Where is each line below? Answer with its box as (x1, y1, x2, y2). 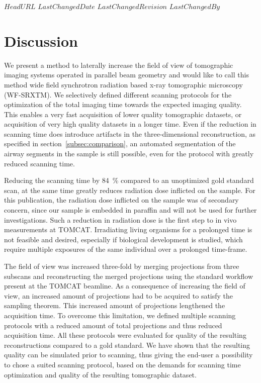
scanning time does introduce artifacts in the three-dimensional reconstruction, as (4, 128, 255, 139)
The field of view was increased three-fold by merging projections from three (4, 261, 239, 271)
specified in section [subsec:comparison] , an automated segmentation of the (4, 138, 236, 149)
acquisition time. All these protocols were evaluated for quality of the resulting (4, 330, 246, 340)
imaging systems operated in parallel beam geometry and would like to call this (4, 69, 249, 80)
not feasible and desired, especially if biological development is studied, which (4, 234, 243, 244)
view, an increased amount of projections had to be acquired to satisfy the (4, 290, 233, 301)
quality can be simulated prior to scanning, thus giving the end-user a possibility (4, 349, 253, 360)
